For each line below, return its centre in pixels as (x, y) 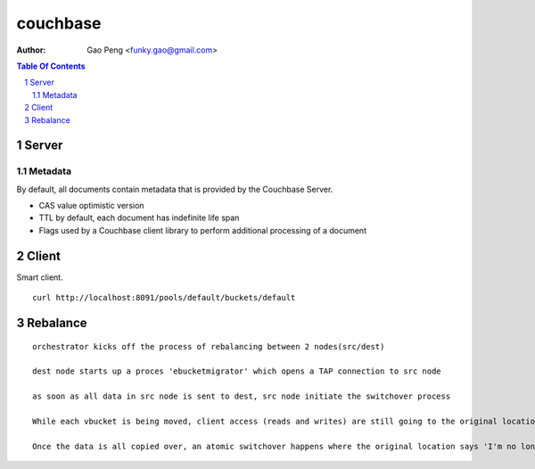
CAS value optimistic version (91, 206)
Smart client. (40, 277)
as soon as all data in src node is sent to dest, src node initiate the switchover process (242, 396)
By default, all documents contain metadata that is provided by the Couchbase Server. (175, 189)
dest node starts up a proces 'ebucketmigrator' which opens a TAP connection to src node (237, 371)
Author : (31, 50)
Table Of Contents (51, 66)
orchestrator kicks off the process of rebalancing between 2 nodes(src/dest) (209, 346)
